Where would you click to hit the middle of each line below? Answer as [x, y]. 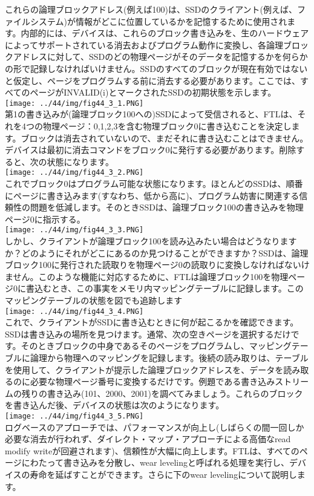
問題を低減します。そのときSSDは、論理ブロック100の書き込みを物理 [167, 207]
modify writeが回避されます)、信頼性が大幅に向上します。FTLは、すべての [152, 450]
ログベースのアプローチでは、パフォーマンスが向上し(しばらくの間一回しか [155, 427]
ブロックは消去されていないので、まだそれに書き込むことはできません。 [165, 138]
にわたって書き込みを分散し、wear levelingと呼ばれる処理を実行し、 [155, 462]
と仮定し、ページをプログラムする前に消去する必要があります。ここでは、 [152, 80]
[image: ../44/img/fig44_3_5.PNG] [74, 416]
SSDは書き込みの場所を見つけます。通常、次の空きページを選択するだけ [148, 334]
